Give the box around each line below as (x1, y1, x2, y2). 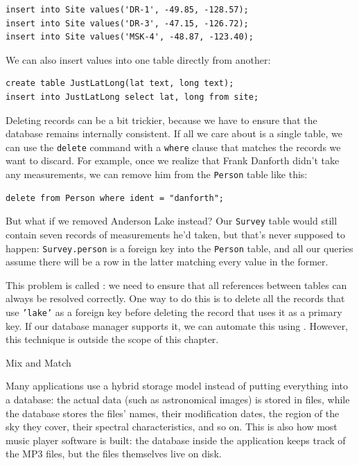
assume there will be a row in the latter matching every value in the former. (6, 254, 329, 269)
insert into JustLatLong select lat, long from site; (6, 91, 259, 102)
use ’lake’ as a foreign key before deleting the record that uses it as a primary (6, 304, 342, 319)
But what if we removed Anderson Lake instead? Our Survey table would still (6, 213, 338, 228)
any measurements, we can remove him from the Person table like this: (6, 167, 308, 181)
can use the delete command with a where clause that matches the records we (6, 139, 341, 154)
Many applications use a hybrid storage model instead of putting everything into (6, 378, 348, 393)
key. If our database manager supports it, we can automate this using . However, (6, 318, 349, 333)
